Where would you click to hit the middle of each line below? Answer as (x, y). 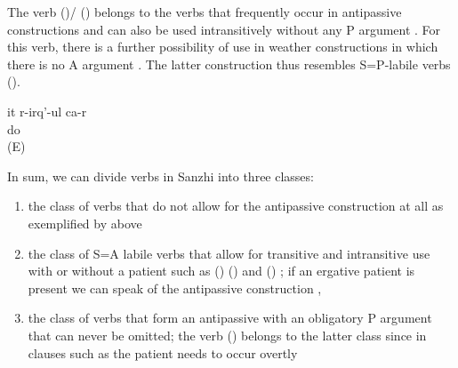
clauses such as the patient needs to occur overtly (163, 352)
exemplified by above (85, 223)
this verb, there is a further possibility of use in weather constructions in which (223, 47)
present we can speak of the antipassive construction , (175, 288)
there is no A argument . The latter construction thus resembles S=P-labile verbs (229, 64)
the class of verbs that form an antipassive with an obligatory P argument (230, 318)
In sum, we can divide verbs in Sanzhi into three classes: (161, 176)
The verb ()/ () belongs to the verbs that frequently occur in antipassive (205, 12)
